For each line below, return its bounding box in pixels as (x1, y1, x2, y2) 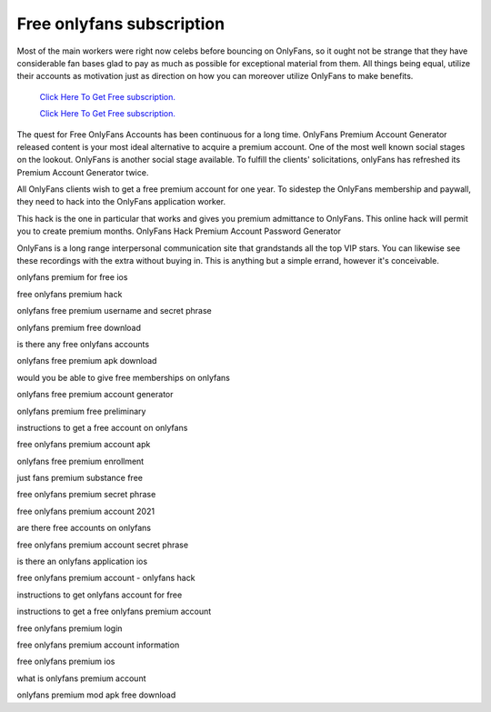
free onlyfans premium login (16, 623, 123, 634)
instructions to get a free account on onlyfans (16, 422, 188, 433)
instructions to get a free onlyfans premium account (16, 606, 212, 617)
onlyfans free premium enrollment (16, 456, 145, 466)
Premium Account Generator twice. (16, 166, 149, 177)
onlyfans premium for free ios (16, 272, 128, 283)
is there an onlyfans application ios (16, 556, 148, 567)
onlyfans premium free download (16, 322, 141, 333)
